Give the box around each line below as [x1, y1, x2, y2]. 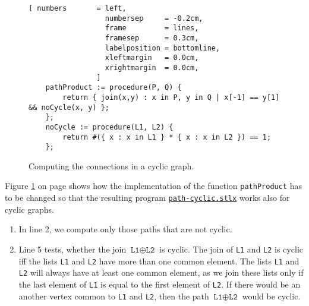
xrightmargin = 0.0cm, [105, 63, 199, 72]
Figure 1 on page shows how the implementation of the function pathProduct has [5, 179, 302, 192]
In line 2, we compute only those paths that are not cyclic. [18, 223, 232, 235]
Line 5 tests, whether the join [18, 242, 127, 255]
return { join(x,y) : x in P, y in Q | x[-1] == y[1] [62, 93, 280, 102]
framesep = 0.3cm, [105, 33, 199, 42]
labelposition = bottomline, [105, 43, 220, 52]
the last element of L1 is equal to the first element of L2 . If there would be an [18, 277, 301, 290]
